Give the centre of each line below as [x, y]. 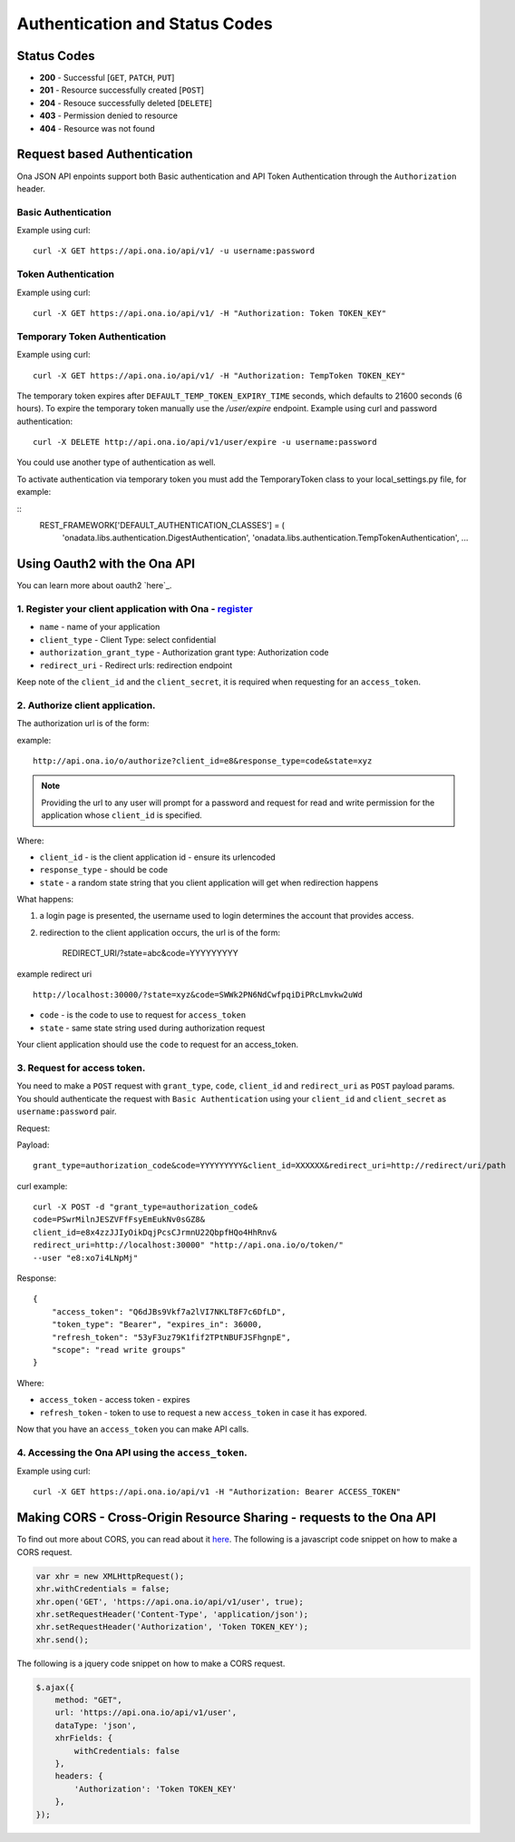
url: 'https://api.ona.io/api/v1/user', [146, 1713]
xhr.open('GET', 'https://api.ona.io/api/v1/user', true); [170, 1601]
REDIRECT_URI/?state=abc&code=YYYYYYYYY [151, 953]
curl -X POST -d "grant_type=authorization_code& [146, 1207]
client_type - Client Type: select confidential [128, 639]
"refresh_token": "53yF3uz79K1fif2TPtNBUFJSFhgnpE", [171, 1337]
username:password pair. [67, 1111]
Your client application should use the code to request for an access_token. [158, 1045]
